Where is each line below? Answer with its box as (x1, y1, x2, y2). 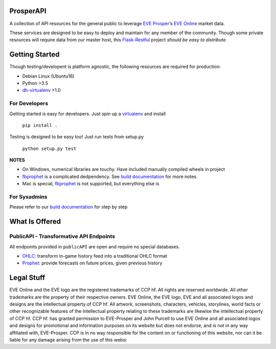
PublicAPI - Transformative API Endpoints (9, 233, 115, 240)
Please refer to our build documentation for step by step (9, 204, 128, 210)
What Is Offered (9, 217, 61, 226)
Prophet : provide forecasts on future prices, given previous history (22, 260, 163, 266)
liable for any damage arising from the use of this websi (9, 337, 127, 343)
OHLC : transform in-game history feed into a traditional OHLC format (22, 253, 167, 259)
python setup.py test (22, 145, 77, 152)
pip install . (22, 122, 58, 128)
